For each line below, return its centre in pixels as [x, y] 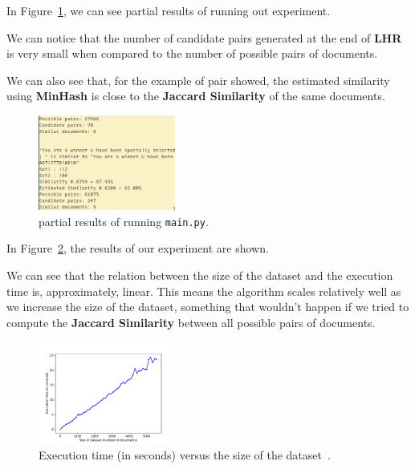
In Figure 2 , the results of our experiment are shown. [138, 248]
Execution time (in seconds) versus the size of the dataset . [185, 455]
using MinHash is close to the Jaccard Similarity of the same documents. [196, 96]
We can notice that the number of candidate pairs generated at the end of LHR [204, 37]
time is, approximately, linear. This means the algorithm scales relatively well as [204, 291]
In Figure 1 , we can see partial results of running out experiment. [169, 10]
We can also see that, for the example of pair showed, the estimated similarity [198, 80]
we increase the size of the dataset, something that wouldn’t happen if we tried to [208, 307]
